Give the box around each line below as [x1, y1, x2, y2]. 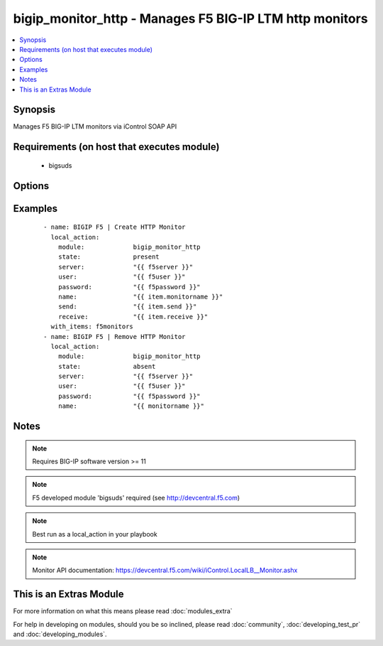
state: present [57, 253, 160, 261]
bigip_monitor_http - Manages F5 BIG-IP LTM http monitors [13, 11, 368, 26]
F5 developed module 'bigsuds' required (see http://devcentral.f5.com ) [32, 493, 240, 502]
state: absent [57, 362, 156, 370]
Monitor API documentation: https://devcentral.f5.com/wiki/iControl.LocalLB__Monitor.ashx [32, 566, 298, 575]
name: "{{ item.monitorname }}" [57, 292, 223, 301]
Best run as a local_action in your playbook [32, 529, 157, 538]
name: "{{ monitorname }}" [57, 402, 205, 410]
